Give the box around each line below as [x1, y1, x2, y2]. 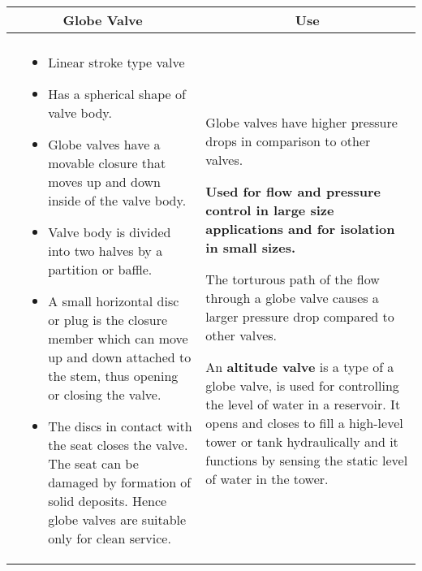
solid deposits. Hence [48, 491, 167, 510]
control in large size [205, 200, 334, 219]
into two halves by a [48, 241, 163, 260]
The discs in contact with [48, 417, 192, 435]
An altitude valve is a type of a [205, 357, 394, 376]
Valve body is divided [48, 223, 171, 241]
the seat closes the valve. [48, 435, 188, 454]
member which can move [48, 329, 188, 348]
